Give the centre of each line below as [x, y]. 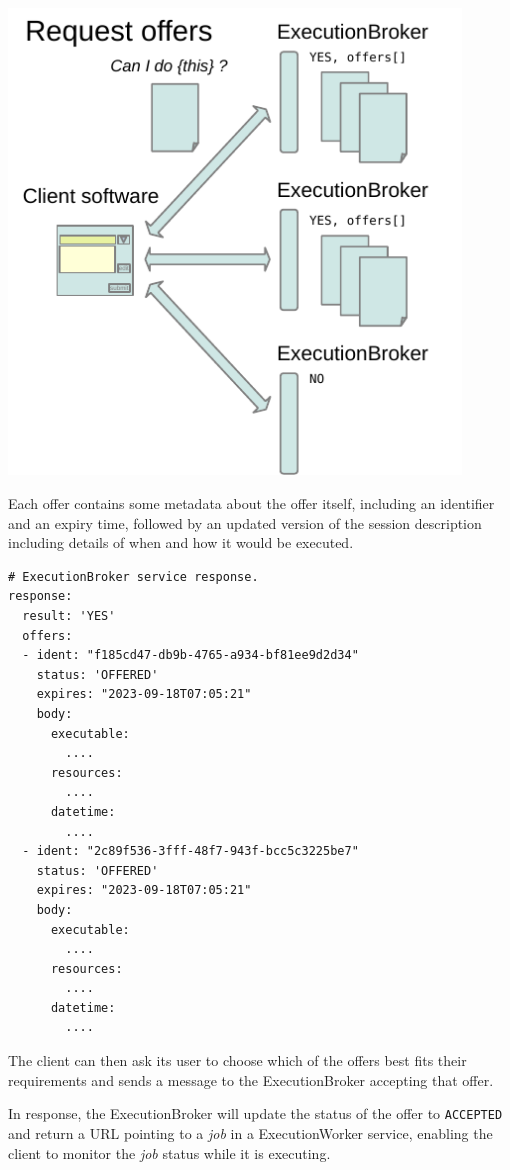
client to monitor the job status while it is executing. [169, 1152]
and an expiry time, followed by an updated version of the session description [245, 522]
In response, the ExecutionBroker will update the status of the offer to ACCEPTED [255, 1113]
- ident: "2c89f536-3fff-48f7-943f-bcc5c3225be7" [190, 851]
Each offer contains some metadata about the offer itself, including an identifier [251, 503]
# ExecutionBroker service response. [133, 576]
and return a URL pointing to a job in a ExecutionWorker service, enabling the [250, 1132]
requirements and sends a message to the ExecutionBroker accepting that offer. [251, 1079]
